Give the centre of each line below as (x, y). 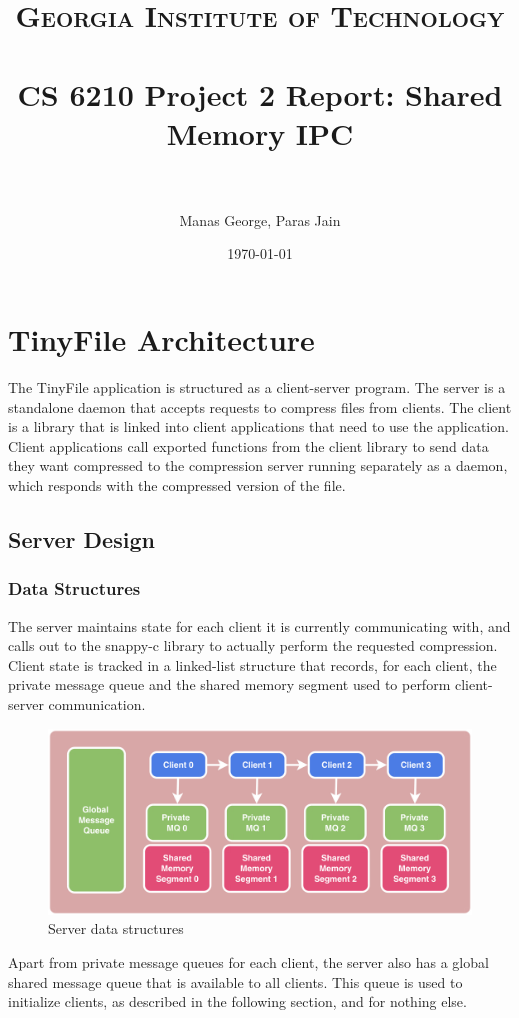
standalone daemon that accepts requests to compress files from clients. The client (260, 406)
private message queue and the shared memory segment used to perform (229, 684)
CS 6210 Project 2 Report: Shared (260, 93)
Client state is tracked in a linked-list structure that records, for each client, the (252, 664)
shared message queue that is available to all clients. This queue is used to (235, 981)
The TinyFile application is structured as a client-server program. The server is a (257, 387)
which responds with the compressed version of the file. (177, 484)
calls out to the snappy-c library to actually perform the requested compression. (253, 645)
